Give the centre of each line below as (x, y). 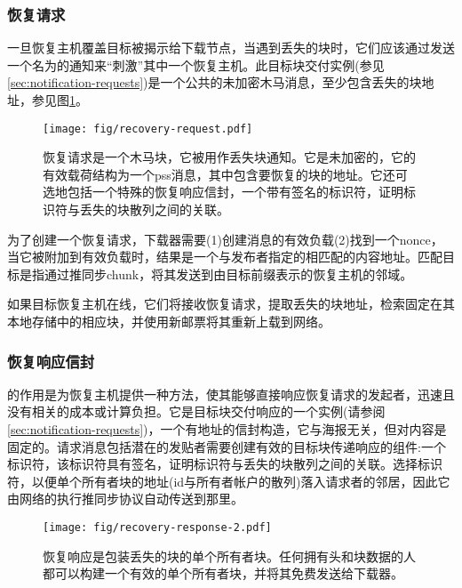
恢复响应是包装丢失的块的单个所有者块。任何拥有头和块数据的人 (229, 556)
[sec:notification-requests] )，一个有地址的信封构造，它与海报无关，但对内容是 (227, 429)
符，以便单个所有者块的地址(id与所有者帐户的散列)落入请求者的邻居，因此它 (229, 481)
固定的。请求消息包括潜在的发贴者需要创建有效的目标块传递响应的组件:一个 (227, 446)
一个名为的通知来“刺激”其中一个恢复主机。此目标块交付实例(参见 (196, 64)
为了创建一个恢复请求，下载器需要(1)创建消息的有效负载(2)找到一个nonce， (225, 239)
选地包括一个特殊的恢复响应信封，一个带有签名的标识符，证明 (223, 192)
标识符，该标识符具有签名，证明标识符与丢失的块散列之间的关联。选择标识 (225, 464)
